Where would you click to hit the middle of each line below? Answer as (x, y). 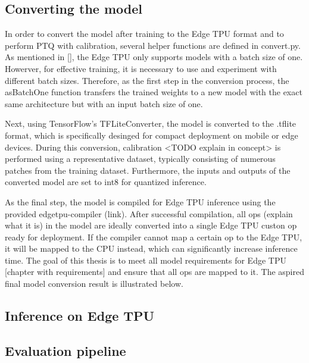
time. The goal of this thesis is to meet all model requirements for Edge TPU (146, 260)
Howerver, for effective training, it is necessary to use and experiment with (141, 68)
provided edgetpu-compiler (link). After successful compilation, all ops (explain (149, 213)
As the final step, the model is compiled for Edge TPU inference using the (140, 201)
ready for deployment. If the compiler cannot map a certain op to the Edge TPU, (154, 237)
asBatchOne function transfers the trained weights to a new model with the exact (154, 92)
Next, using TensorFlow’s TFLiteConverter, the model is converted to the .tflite (151, 123)
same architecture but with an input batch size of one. (104, 103)
